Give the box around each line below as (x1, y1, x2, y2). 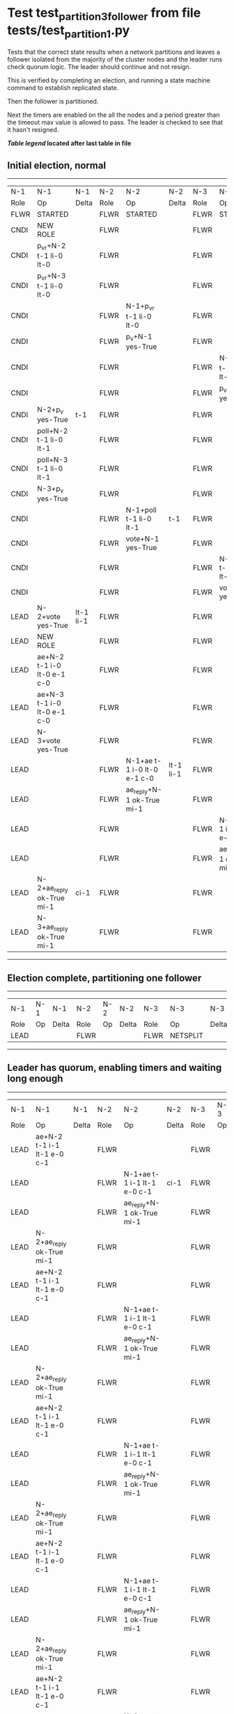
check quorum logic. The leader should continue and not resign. (7, 63, 192, 71)
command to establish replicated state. (7, 84, 119, 92)
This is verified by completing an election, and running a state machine (7, 76, 210, 85)
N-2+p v (37, 405, 64, 416)
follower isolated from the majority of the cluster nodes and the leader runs (7, 55, 223, 64)
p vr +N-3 (37, 271, 66, 282)
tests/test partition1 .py (7, 22, 130, 41)
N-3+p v (37, 484, 64, 495)
